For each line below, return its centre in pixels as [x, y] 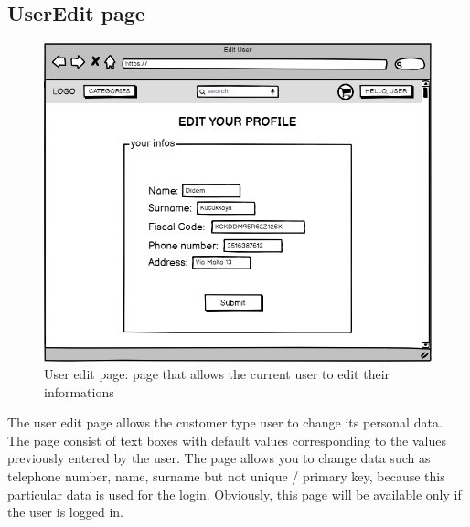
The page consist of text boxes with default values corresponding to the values [227, 440]
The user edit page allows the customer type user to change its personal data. [225, 422]
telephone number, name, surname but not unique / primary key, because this [226, 476]
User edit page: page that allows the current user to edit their [217, 374]
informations [79, 391]
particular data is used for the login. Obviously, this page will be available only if [235, 494]
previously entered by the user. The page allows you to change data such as [219, 458]
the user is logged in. [65, 512]
